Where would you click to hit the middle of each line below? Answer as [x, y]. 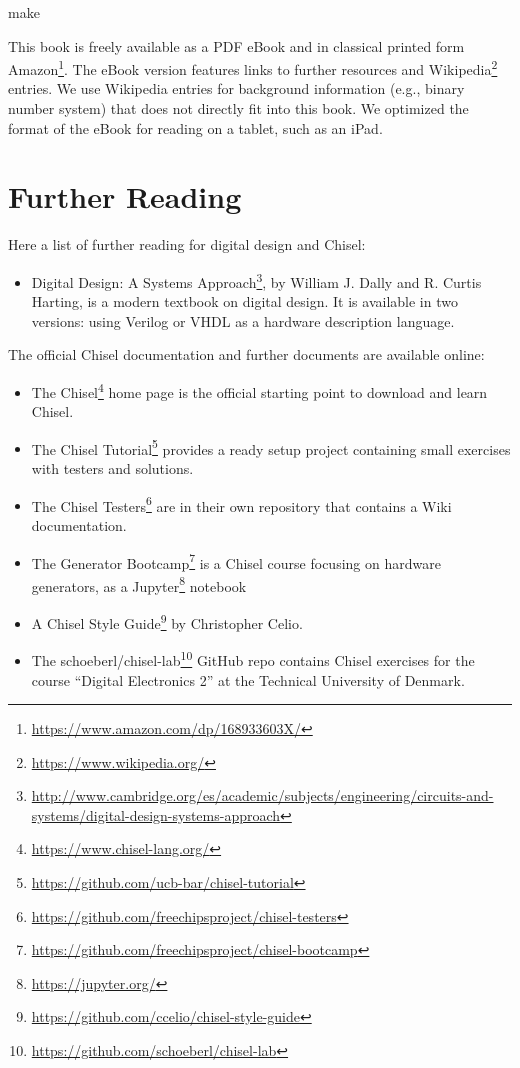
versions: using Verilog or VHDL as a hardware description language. [243, 320]
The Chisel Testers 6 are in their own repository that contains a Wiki [241, 504]
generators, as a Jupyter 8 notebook [139, 584]
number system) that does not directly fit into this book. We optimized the [238, 108]
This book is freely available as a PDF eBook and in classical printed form [236, 45]
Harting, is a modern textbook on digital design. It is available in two [244, 301]
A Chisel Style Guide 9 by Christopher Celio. [167, 621]
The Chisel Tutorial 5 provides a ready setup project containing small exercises [271, 447]
